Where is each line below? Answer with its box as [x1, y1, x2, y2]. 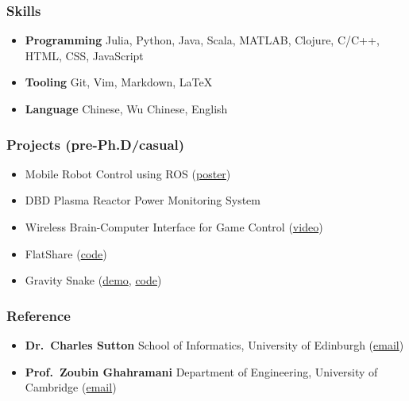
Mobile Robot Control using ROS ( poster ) [25, 165, 231, 181]
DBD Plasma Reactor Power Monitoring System [25, 192, 260, 208]
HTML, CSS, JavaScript [25, 47, 144, 63]
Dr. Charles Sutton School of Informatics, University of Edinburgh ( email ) [25, 337, 404, 353]
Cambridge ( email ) [25, 379, 117, 395]
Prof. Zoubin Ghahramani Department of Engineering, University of [25, 363, 378, 380]
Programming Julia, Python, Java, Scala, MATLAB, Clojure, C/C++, [25, 32, 380, 48]
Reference [6, 305, 71, 325]
